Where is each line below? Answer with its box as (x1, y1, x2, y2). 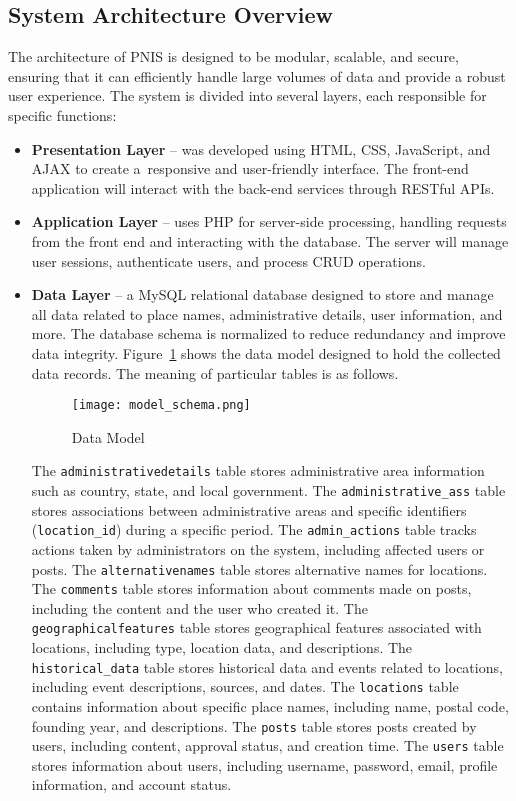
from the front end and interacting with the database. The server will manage (31, 230, 509, 251)
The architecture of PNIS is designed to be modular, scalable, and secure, (8, 46, 459, 67)
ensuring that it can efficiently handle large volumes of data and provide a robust (8, 65, 506, 86)
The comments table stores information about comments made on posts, (31, 578, 472, 599)
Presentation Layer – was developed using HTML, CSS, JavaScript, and (31, 138, 491, 159)
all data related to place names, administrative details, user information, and (31, 303, 503, 324)
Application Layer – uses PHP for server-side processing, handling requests (31, 211, 507, 232)
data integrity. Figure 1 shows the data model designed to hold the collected (31, 342, 501, 363)
